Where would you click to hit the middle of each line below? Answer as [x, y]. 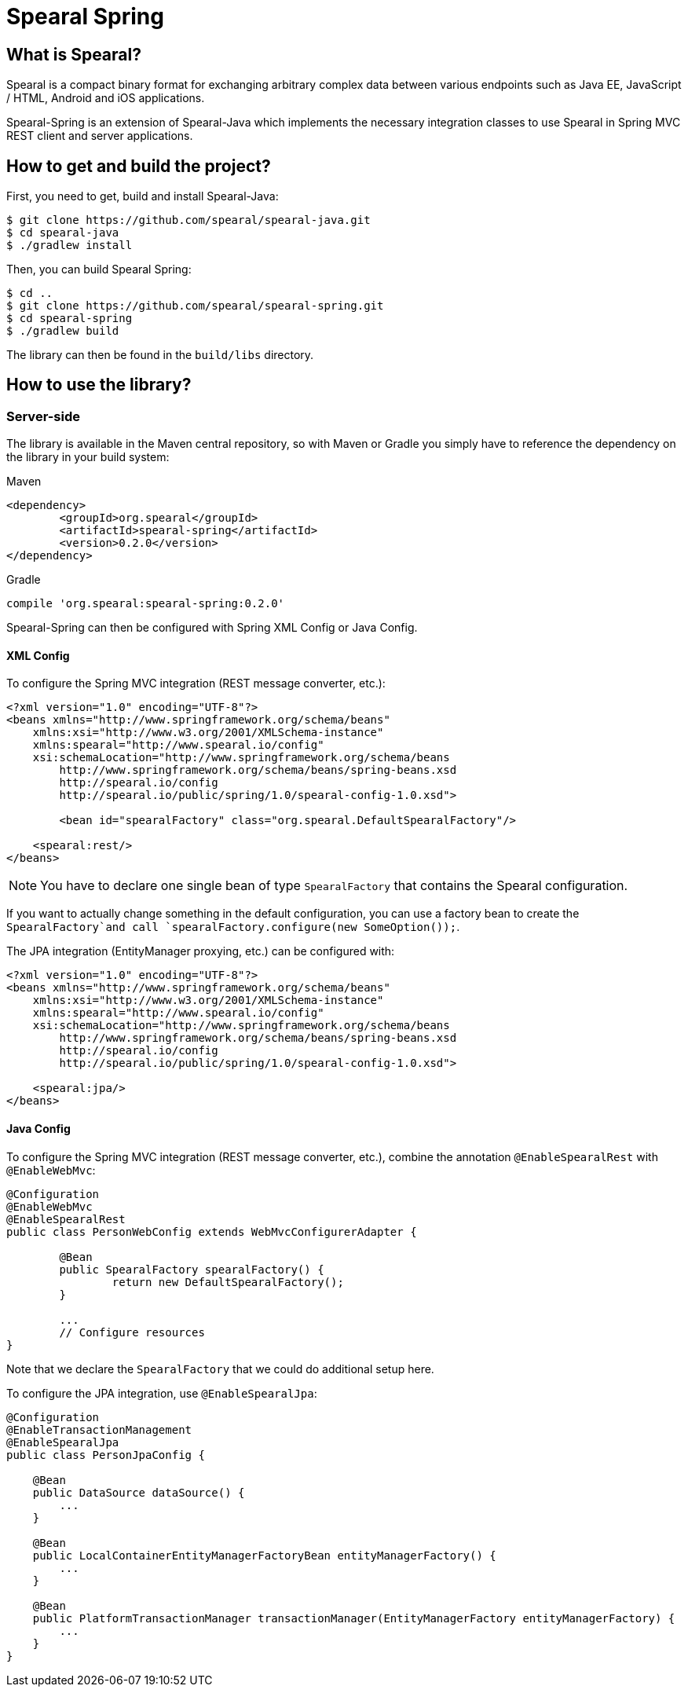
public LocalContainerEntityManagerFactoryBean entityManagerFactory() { [264, 1555]
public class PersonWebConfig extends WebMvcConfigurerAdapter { [212, 1231]
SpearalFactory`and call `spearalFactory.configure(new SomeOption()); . [233, 927]
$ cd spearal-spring [70, 319]
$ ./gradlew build [63, 331]
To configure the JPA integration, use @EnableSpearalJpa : [162, 1393]
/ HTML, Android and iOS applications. [106, 98]
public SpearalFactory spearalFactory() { [192, 1269]
